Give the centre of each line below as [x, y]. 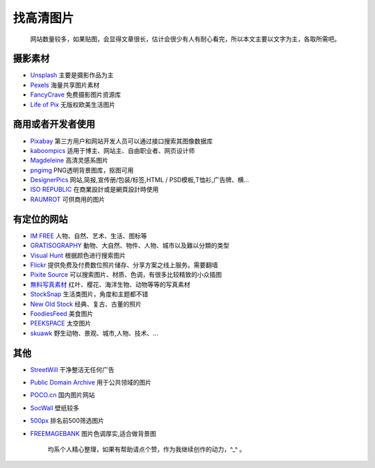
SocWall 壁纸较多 [55, 408]
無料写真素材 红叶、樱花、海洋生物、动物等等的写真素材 [110, 284]
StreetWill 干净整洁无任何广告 [72, 369]
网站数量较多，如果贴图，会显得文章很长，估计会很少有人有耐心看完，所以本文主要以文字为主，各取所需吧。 [185, 39]
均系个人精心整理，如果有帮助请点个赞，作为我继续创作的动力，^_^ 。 [147, 449]
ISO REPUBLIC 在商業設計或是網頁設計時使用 [94, 189]
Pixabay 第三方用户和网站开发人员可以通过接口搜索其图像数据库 [122, 141]
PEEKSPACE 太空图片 [61, 323]
